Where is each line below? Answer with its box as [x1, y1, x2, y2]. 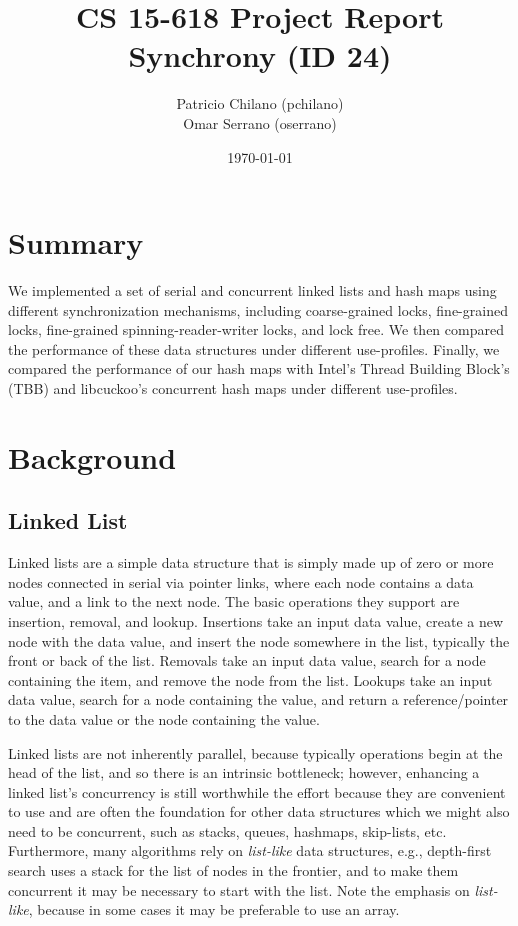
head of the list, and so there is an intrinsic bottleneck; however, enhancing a [8, 762, 480, 783]
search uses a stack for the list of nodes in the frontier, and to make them [8, 860, 459, 881]
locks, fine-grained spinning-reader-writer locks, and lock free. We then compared [8, 319, 504, 340]
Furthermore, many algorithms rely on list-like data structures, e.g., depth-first [8, 840, 492, 861]
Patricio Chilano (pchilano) [176, 93, 344, 114]
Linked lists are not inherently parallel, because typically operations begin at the [8, 742, 503, 763]
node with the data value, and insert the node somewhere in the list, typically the [8, 630, 510, 651]
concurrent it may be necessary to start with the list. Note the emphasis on [8, 879, 470, 900]
